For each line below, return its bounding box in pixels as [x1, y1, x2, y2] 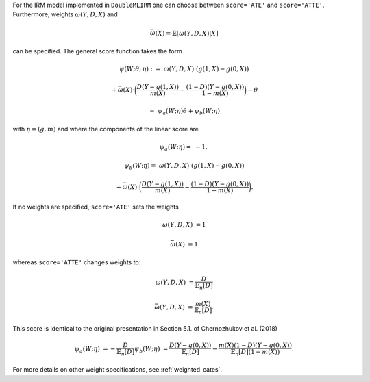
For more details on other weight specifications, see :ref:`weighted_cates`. [12, 366, 223, 374]
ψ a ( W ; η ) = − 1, [159, 142, 208, 152]
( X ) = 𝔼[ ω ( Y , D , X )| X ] [155, 29, 219, 37]
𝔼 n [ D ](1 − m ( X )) [230, 348, 280, 357]
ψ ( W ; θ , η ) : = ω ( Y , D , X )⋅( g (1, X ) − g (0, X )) [119, 65, 249, 73]
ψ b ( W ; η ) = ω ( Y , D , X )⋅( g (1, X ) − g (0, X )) [123, 162, 245, 171]
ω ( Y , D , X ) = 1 [162, 220, 206, 229]
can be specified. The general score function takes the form [12, 47, 183, 55]
